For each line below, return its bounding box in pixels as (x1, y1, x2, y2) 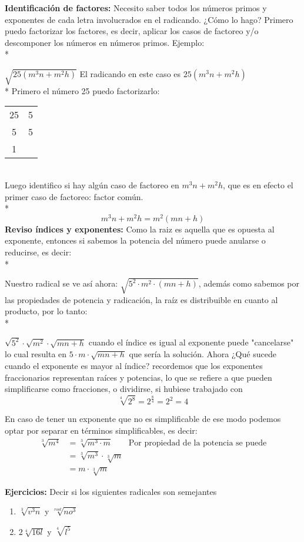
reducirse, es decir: (5, 245, 72, 258)
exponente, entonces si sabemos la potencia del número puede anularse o (5, 234, 266, 247)
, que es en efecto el (222, 178, 293, 191)
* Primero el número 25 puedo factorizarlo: (5, 84, 160, 97)
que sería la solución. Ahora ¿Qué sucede (129, 348, 276, 360)
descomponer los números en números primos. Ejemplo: (5, 36, 205, 48)
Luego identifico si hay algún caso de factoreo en (5, 178, 179, 191)
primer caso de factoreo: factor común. (5, 190, 143, 202)
